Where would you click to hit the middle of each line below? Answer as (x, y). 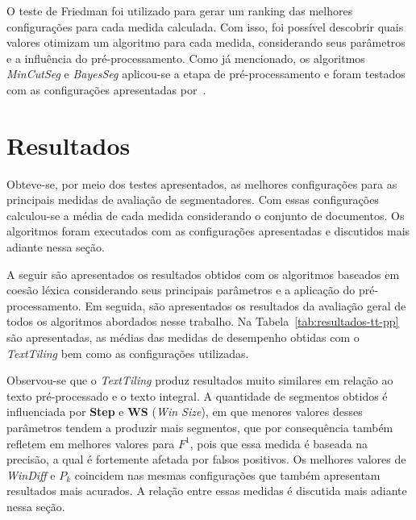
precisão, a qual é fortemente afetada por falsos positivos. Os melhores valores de (206, 459)
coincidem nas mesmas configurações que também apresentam (227, 474)
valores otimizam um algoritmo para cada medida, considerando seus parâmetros (206, 42)
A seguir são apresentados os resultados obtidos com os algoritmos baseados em (203, 274)
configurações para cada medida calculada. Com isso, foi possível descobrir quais (205, 26)
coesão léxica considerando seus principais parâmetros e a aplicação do (181, 290)
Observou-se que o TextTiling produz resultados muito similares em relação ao (200, 380)
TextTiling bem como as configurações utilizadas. (128, 353)
